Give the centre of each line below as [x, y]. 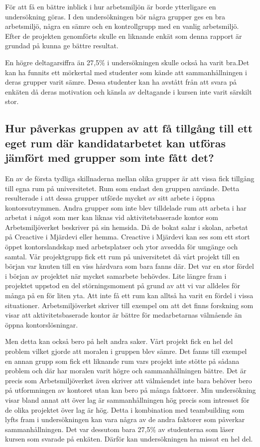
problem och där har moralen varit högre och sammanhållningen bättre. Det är [126, 371]
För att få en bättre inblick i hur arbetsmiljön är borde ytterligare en [111, 6]
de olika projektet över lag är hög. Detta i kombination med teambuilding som [125, 409]
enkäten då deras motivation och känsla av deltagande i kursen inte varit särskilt [129, 91]
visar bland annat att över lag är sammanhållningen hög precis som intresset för [127, 399]
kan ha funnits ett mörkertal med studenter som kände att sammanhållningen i [126, 72]
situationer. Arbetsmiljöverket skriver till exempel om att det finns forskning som [129, 305]
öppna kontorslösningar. [42, 324]
